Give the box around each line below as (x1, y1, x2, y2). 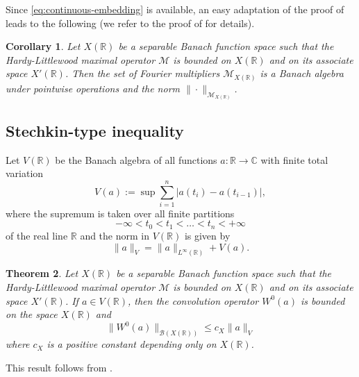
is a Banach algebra (260, 66, 344, 81)
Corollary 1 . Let (6, 39, 81, 53)
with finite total (260, 152, 328, 167)
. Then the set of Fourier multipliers (65, 66, 220, 81)
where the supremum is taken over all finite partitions (6, 206, 235, 220)
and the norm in (80, 228, 149, 242)
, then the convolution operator (128, 293, 259, 308)
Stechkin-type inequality (6, 119, 184, 141)
